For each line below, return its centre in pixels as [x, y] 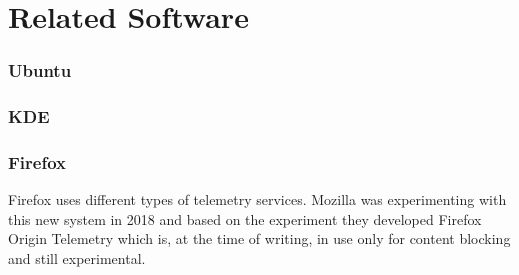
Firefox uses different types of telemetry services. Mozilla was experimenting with [257, 199]
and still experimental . [77, 258]
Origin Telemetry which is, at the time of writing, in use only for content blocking [259, 238]
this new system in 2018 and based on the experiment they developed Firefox [245, 218]
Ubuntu [40, 70]
